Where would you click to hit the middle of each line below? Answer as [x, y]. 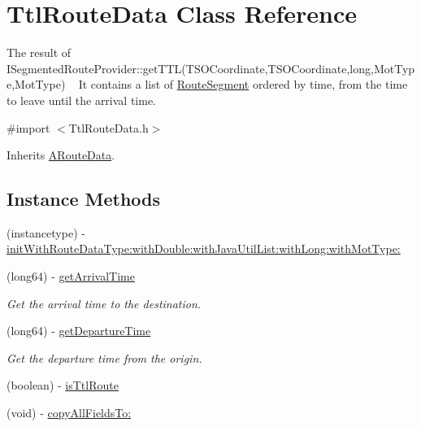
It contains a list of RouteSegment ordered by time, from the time [243, 84]
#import [28, 127]
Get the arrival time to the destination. [104, 303]
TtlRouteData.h [109, 127]
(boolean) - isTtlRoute [63, 385]
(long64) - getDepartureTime [79, 331]
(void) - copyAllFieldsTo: [69, 413]
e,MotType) [36, 84]
